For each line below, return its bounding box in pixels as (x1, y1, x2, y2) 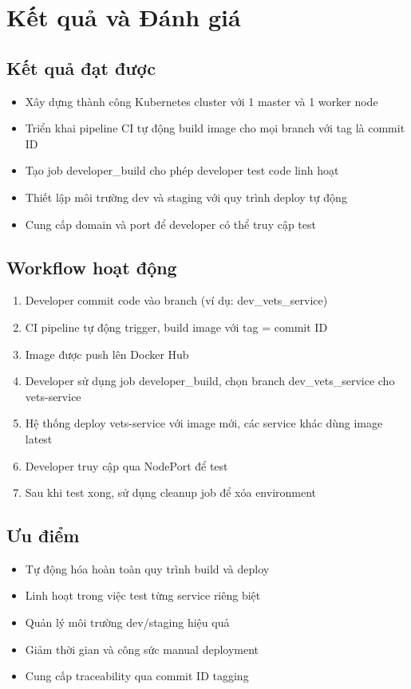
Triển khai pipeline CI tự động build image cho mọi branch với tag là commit (25, 120, 405, 136)
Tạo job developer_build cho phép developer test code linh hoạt (25, 162, 339, 179)
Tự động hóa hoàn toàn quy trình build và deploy (25, 560, 270, 577)
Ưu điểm (6, 523, 80, 548)
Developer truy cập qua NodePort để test (25, 457, 228, 474)
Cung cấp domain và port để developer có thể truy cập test (25, 215, 316, 232)
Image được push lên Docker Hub (25, 345, 189, 362)
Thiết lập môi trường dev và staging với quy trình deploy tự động (25, 188, 347, 205)
